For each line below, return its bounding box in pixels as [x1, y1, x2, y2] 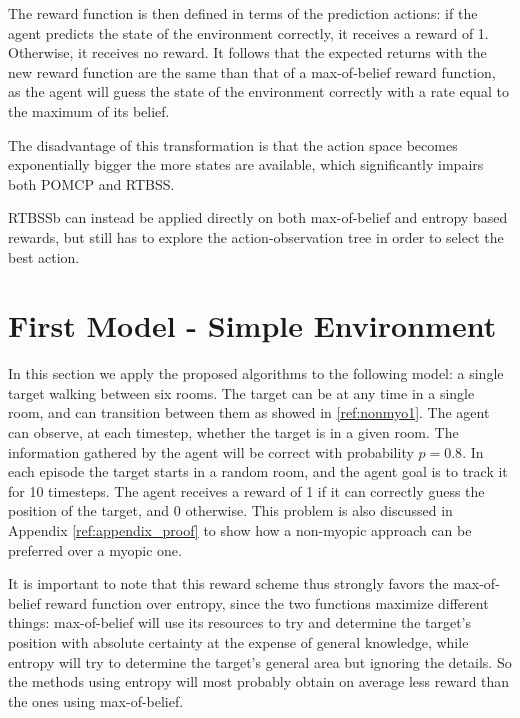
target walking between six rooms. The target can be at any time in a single [8, 382, 475, 403]
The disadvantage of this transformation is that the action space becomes [8, 134, 458, 155]
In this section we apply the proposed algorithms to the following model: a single [8, 363, 504, 384]
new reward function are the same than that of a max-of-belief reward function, [8, 61, 496, 82]
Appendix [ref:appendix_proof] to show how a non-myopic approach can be [8, 520, 472, 540]
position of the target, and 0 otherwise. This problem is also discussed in [8, 500, 453, 521]
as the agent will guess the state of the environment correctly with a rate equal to [8, 81, 509, 102]
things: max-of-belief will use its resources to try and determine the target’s [8, 612, 472, 633]
